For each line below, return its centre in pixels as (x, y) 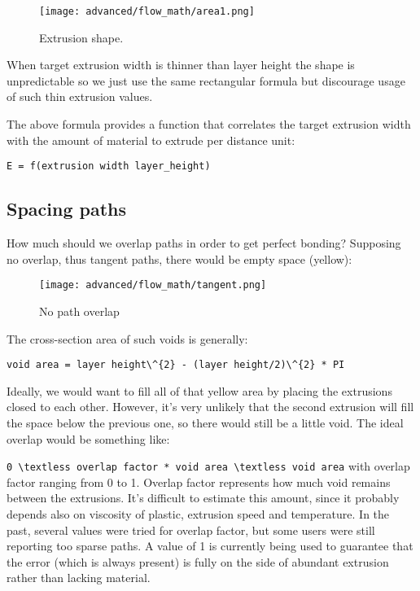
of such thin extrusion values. (80, 96)
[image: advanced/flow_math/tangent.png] (153, 285)
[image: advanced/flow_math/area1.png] (147, 11)
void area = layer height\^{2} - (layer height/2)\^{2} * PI (176, 365)
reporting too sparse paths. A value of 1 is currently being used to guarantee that (210, 546)
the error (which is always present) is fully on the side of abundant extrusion (198, 561)
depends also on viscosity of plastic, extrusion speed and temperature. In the (198, 513)
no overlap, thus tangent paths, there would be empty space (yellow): (179, 258)
